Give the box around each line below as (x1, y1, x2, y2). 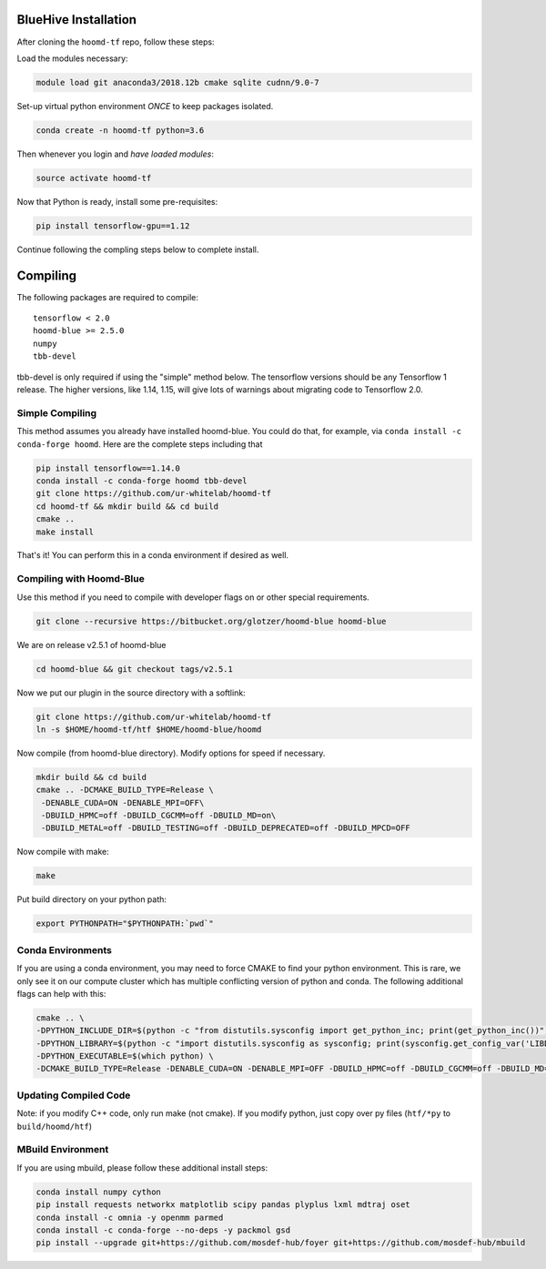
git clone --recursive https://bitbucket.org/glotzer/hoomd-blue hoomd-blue (35, 615, 387, 626)
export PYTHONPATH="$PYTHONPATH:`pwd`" (35, 919, 214, 929)
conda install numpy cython (35, 1186, 161, 1197)
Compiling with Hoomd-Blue (16, 573, 145, 585)
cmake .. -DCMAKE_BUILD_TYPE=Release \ (35, 785, 214, 796)
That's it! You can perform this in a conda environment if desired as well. (16, 550, 289, 561)
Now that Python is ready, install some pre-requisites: (16, 196, 218, 207)
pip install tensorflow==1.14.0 (35, 462, 181, 473)
